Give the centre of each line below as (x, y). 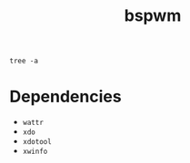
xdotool (37, 142)
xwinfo (35, 152)
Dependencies (65, 97)
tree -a (24, 61)
